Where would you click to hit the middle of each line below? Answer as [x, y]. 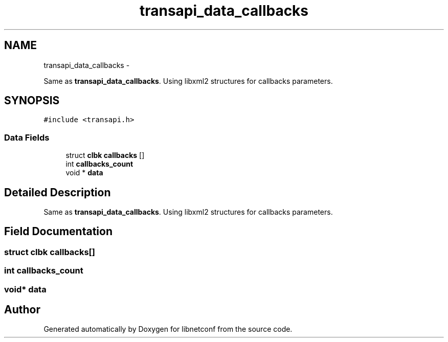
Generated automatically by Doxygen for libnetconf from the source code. [168, 329]
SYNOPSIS [32, 101]
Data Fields [27, 137]
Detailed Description [58, 192]
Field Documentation [58, 232]
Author [22, 310]
